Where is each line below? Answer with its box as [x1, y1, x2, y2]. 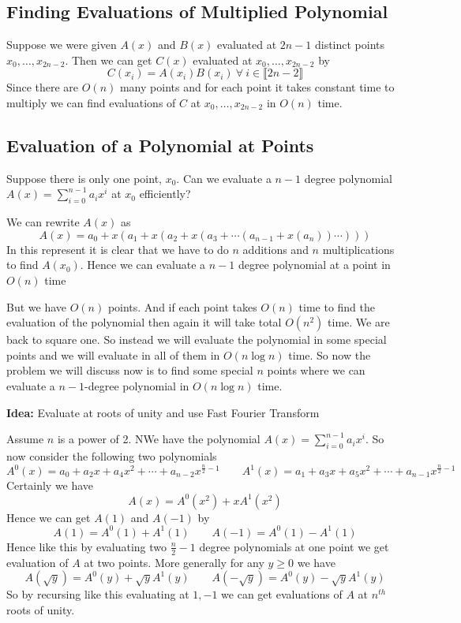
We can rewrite [6, 214, 80, 230]
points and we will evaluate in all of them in [6, 346, 220, 363]
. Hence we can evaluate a [80, 256, 206, 273]
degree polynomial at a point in [238, 256, 391, 273]
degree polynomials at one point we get [199, 538, 389, 554]
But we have [6, 298, 67, 315]
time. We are [328, 314, 390, 330]
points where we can [267, 362, 365, 379]
